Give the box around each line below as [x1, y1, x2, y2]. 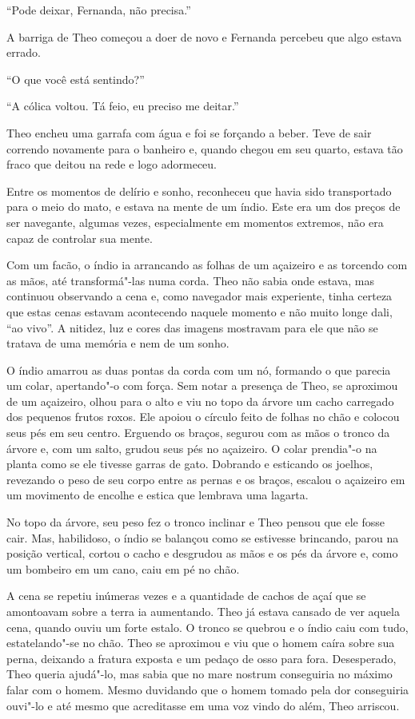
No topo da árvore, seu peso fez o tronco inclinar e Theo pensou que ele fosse [6, 514, 385, 530]
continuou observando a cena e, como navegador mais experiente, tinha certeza [6, 288, 393, 304]
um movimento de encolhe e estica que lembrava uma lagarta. [6, 487, 309, 503]
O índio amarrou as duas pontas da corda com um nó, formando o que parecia [6, 361, 391, 378]
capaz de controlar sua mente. [6, 229, 153, 246]
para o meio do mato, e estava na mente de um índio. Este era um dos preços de [6, 198, 401, 215]
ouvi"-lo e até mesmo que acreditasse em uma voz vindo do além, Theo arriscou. [6, 697, 400, 713]
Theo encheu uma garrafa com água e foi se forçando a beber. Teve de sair [6, 124, 372, 141]
